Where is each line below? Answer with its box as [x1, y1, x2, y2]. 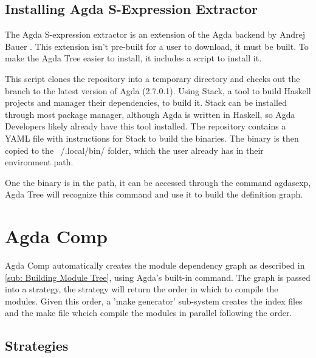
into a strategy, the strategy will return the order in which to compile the [5, 283, 278, 295]
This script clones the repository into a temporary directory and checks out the [5, 72, 300, 84]
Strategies [5, 336, 69, 355]
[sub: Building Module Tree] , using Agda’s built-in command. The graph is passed [5, 270, 311, 283]
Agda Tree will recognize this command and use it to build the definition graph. [5, 188, 303, 201]
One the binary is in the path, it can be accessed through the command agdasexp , [5, 176, 311, 188]
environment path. [5, 156, 74, 168]
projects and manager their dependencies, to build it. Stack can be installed [5, 96, 287, 109]
